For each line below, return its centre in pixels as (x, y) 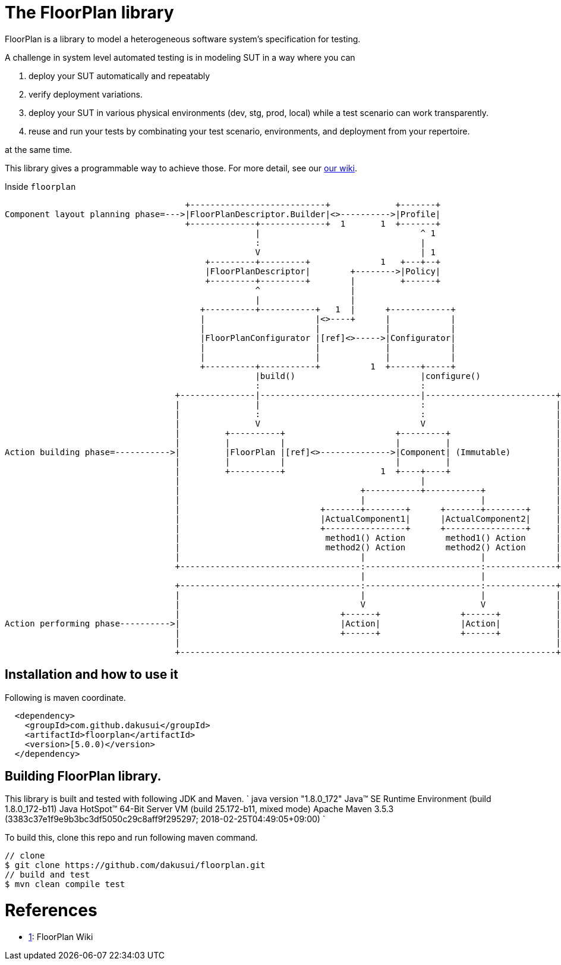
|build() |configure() (368, 376)
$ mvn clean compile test (65, 884)
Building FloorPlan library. (83, 776)
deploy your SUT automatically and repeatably (119, 76)
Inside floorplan (40, 186)
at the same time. (39, 149)
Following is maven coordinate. (65, 697)
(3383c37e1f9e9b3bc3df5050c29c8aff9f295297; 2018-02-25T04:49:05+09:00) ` (165, 819)
